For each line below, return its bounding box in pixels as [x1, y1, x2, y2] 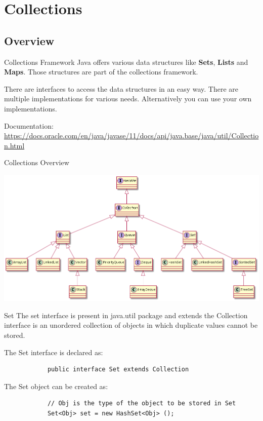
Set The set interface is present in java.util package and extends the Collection [4, 310, 248, 320]
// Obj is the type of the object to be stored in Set [47, 400, 236, 407]
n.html [4, 140, 25, 150]
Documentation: [4, 120, 54, 131]
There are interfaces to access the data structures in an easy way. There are [4, 83, 239, 94]
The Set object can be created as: [4, 380, 108, 391]
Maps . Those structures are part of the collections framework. [4, 66, 198, 77]
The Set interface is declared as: [4, 347, 103, 357]
